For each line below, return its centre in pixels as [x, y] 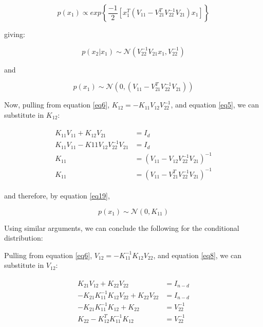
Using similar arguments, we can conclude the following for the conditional [122, 228]
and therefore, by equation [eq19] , [57, 195]
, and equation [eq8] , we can [197, 255]
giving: [15, 34]
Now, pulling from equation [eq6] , [57, 105]
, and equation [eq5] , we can [215, 105]
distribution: [24, 238]
